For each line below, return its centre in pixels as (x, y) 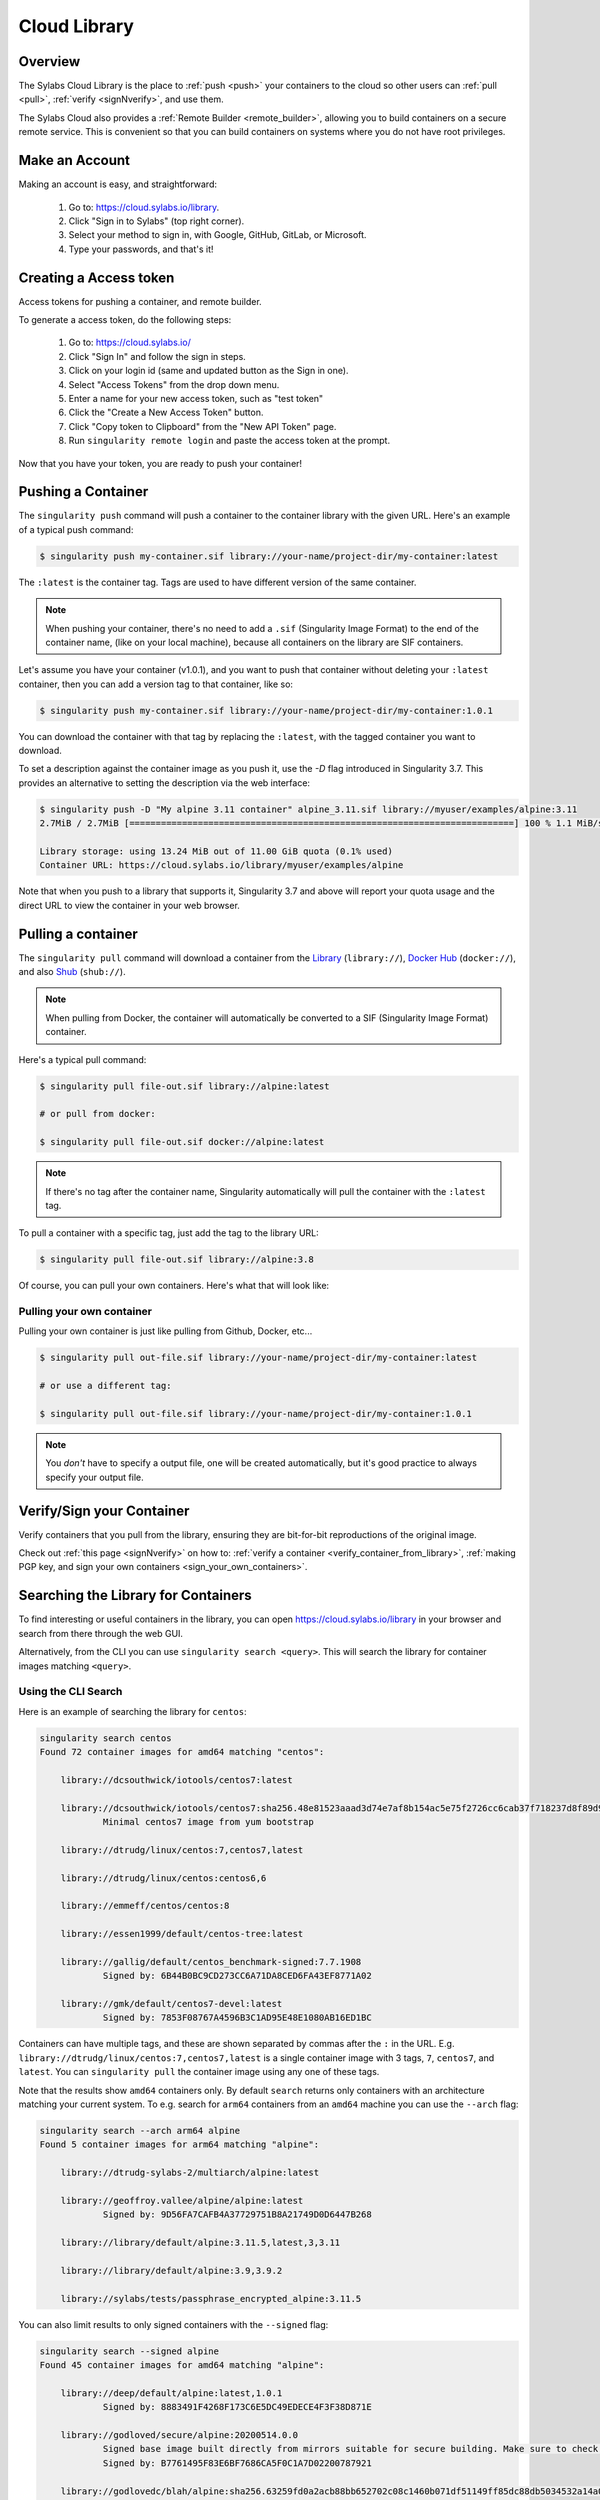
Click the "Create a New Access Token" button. (166, 412)
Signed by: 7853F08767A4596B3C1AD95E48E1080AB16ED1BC (237, 2018)
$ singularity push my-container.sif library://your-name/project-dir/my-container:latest (269, 556)
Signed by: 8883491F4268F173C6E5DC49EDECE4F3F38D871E (237, 2407)
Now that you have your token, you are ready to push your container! (160, 463)
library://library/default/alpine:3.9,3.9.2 (171, 2270)
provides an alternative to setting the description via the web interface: (164, 782)
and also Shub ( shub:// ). (72, 972)
